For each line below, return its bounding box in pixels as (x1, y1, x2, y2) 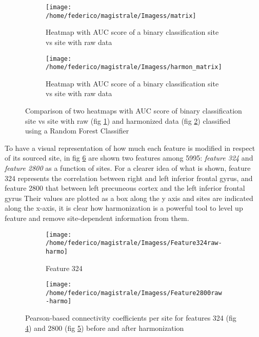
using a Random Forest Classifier (25, 125, 129, 136)
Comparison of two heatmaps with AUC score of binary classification (25, 105, 242, 116)
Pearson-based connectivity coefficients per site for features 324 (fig (25, 312, 236, 323)
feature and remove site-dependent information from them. (5, 212, 189, 223)
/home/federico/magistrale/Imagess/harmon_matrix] (46, 63, 222, 71)
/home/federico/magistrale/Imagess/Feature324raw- (46, 239, 222, 247)
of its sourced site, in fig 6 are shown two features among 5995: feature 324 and (5, 152, 253, 163)
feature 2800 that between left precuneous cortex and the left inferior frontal (5, 183, 245, 193)
